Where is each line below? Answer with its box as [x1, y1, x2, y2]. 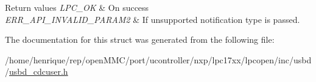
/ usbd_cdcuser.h [5, 65, 68, 78]
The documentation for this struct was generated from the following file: [5, 33, 275, 46]
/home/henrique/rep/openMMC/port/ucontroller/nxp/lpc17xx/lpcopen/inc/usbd [5, 53, 312, 66]
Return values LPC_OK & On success [5, 1, 149, 13]
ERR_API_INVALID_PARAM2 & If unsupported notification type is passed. [5, 13, 300, 25]
